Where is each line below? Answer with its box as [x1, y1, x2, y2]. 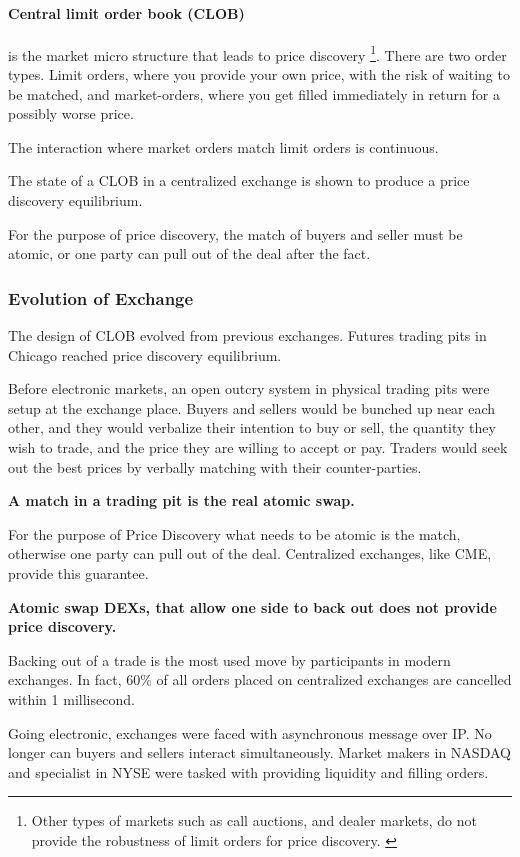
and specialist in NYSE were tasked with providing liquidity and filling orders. [8, 761, 489, 782]
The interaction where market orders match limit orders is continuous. [8, 136, 439, 157]
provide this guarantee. [8, 562, 149, 583]
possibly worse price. [8, 103, 134, 124]
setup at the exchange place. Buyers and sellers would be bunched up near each [8, 397, 496, 418]
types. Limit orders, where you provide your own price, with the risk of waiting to [8, 64, 510, 85]
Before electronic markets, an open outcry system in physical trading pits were [8, 378, 490, 399]
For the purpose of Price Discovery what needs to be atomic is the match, [8, 523, 461, 544]
